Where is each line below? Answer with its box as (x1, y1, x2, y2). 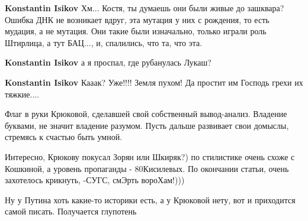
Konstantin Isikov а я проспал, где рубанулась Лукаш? (5, 56, 211, 69)
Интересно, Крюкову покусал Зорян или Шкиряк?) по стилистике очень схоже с (5, 150, 295, 162)
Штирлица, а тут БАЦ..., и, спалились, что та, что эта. (5, 36, 203, 48)
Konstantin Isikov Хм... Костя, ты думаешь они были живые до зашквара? (5, 2, 284, 14)
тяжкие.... (5, 87, 40, 100)
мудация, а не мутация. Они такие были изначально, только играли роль (5, 25, 267, 37)
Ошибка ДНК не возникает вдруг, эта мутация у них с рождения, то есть (5, 13, 269, 25)
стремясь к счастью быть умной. (5, 131, 123, 143)
